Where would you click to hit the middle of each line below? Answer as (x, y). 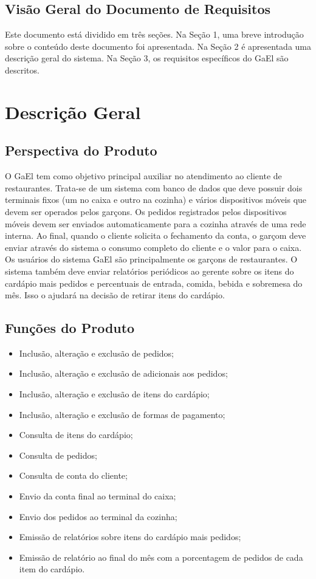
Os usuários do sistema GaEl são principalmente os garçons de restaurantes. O (151, 259)
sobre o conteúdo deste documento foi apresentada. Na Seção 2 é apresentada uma (158, 46)
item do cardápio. (52, 569)
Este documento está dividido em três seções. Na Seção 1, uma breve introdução (154, 34)
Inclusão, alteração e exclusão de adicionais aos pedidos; (123, 373)
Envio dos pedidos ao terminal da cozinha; (98, 516)
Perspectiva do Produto (81, 150)
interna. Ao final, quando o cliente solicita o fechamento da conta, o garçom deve (156, 235)
